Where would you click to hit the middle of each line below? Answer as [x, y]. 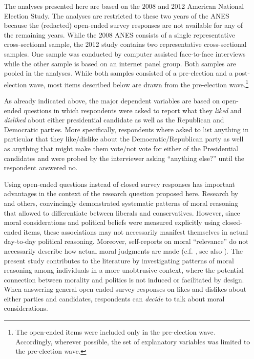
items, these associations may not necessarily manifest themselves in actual [136, 231]
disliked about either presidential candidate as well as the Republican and [114, 120]
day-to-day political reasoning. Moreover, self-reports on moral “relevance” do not [126, 241]
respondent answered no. [41, 168]
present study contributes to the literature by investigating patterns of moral [119, 260]
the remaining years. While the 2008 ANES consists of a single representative [120, 34]
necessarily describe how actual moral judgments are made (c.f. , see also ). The [123, 250]
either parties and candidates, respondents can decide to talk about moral [114, 298]
